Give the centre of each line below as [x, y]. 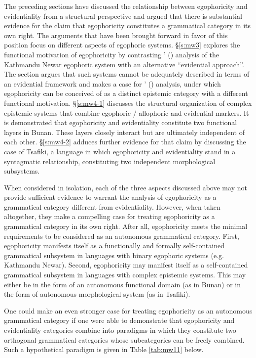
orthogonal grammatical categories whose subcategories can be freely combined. [124, 339]
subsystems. [22, 171]
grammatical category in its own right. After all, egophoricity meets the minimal [126, 226]
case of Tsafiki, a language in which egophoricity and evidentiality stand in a [120, 151]
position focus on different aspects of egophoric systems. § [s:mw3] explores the [122, 45]
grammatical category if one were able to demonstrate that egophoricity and [119, 320]
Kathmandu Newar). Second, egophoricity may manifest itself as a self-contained [126, 265]
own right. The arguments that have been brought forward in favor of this [116, 35]
